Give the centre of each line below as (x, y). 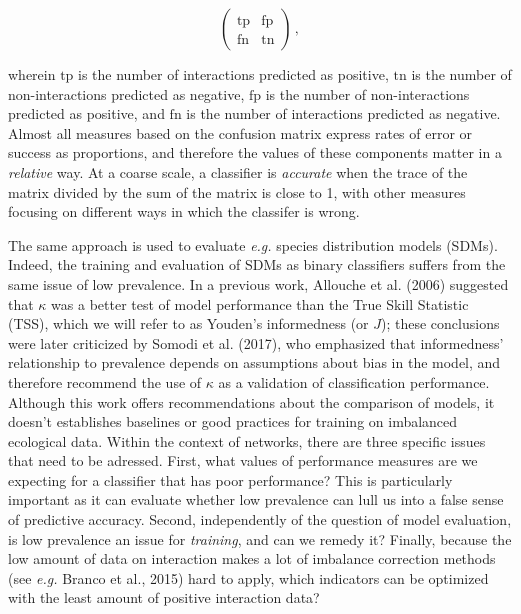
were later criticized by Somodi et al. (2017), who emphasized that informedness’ (256, 342)
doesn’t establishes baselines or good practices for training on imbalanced (233, 421)
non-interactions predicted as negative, (126, 93)
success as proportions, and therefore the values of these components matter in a (255, 152)
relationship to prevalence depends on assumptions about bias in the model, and (254, 362)
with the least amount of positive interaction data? (164, 597)
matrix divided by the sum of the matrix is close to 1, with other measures (237, 191)
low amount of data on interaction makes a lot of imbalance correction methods (252, 558)
